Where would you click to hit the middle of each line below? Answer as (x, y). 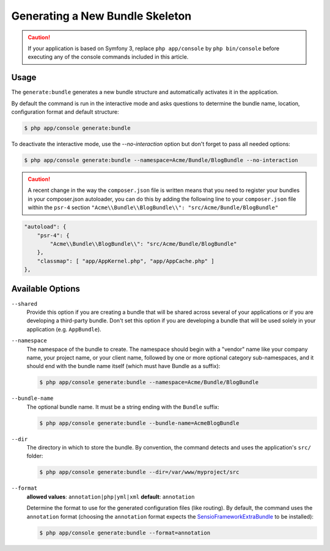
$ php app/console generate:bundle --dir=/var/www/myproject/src (139, 472)
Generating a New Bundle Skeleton (101, 16)
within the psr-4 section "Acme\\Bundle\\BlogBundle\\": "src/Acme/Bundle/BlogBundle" (153, 207)
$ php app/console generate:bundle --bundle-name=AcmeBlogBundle (139, 423)
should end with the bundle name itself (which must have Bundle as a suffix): (123, 366)
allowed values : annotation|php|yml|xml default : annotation (111, 497)
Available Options (46, 289)
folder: (35, 456)
